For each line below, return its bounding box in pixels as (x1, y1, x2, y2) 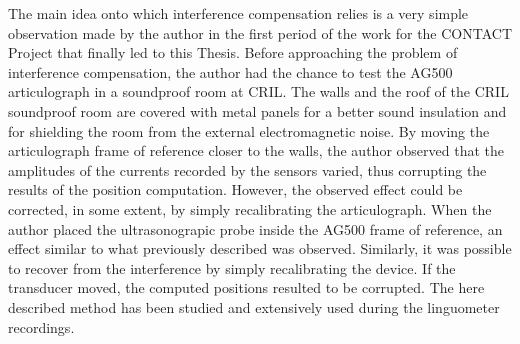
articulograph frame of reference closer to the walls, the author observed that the (8, 140, 504, 161)
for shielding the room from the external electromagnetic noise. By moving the (8, 120, 490, 141)
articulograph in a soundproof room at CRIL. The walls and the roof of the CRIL (8, 81, 509, 102)
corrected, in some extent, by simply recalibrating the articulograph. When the (8, 198, 492, 219)
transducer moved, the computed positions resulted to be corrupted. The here (8, 277, 485, 298)
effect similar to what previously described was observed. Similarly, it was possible (8, 238, 512, 259)
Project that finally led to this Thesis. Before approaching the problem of (8, 42, 458, 63)
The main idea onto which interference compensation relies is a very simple (8, 3, 469, 23)
